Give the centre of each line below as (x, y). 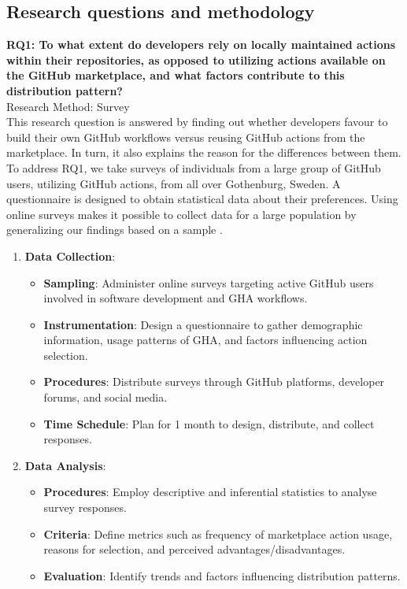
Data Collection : (70, 256)
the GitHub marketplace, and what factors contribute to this (176, 75)
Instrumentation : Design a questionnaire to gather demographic (203, 324)
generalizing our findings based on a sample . (115, 230)
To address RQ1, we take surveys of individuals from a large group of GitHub (194, 167)
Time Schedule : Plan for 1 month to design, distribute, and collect (209, 423)
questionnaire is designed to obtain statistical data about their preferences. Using (202, 199)
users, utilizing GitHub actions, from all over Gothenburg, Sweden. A (174, 183)
